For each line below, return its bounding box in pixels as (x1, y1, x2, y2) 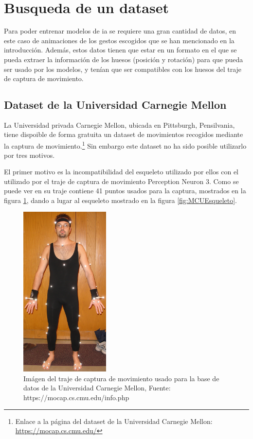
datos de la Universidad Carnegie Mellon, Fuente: (23, 383, 171, 393)
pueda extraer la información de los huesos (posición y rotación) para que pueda (4, 54, 243, 64)
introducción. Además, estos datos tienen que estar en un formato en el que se (4, 45, 237, 55)
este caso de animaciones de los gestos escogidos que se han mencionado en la (4, 35, 235, 45)
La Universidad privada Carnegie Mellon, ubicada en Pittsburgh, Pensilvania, (4, 119, 235, 130)
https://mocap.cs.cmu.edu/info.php (23, 392, 129, 402)
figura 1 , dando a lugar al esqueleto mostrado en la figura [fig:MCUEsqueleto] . (4, 195, 237, 205)
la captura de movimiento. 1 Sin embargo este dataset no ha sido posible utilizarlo (4, 139, 247, 151)
